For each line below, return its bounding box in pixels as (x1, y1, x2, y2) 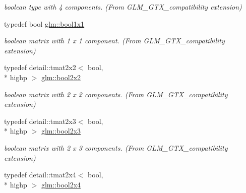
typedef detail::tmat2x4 (4, 169, 76, 180)
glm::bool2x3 (41, 125, 81, 136)
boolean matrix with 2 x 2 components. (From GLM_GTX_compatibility (4, 89, 228, 99)
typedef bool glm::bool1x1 (4, 18, 85, 29)
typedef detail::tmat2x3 (4, 115, 76, 126)
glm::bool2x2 (41, 72, 81, 82)
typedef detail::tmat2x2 (4, 62, 76, 73)
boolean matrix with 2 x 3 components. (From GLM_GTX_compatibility (4, 142, 228, 153)
